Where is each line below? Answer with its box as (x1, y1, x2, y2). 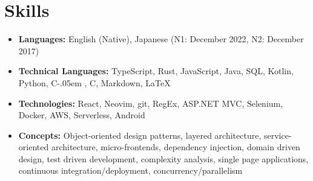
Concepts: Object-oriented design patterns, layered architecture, (18, 129, 262, 141)
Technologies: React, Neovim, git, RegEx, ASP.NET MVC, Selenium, (18, 97, 283, 109)
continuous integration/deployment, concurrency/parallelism (18, 164, 243, 177)
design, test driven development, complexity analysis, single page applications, (18, 152, 309, 165)
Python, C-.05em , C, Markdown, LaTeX (18, 76, 171, 89)
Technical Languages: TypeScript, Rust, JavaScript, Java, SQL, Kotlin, (18, 65, 294, 77)
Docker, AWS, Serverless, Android (18, 109, 145, 121)
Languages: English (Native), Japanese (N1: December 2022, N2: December (18, 33, 304, 45)
